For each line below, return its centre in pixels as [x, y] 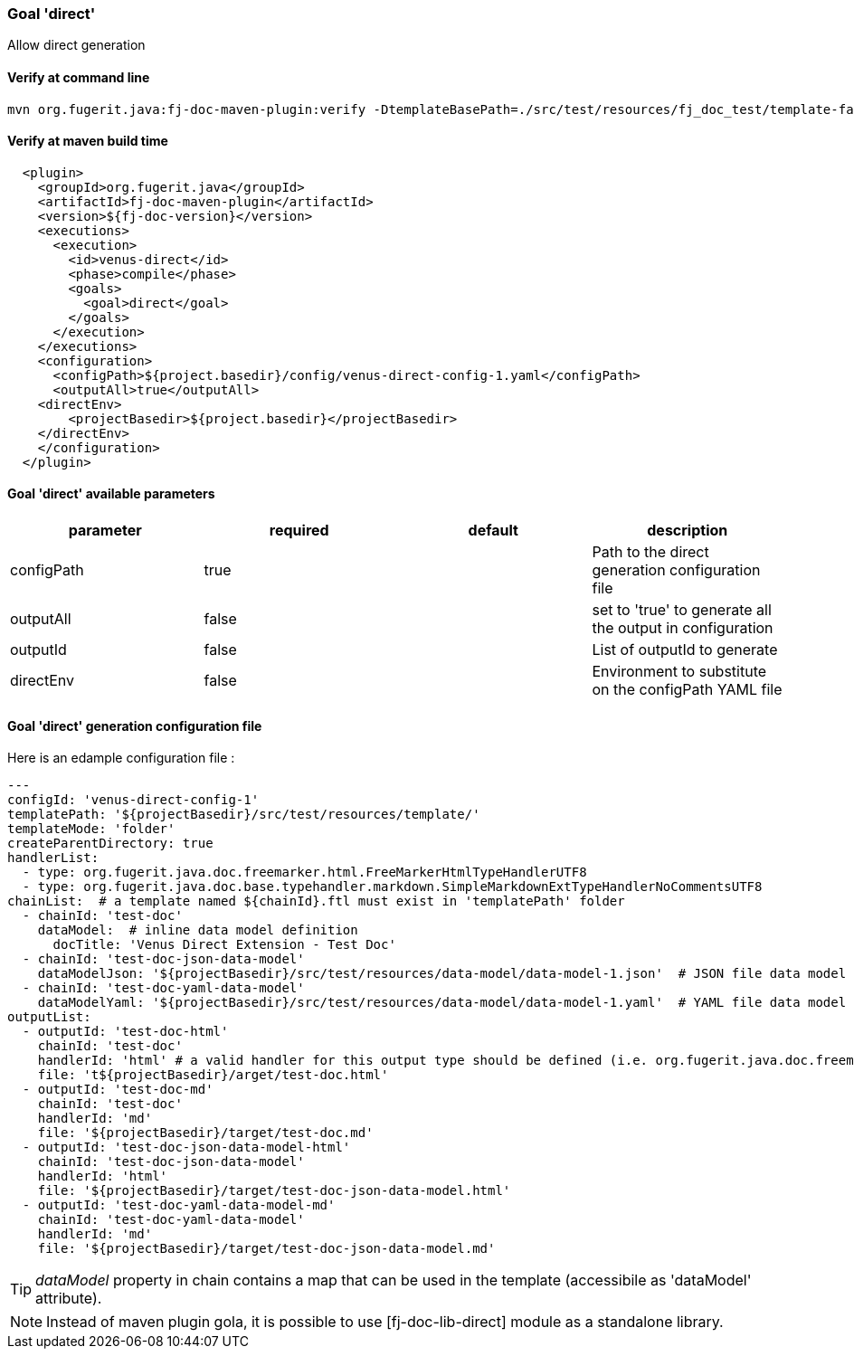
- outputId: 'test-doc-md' [118, 1090]
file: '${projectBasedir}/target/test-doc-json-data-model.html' [274, 1191]
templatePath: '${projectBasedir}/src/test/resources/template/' [244, 815]
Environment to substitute [679, 672]
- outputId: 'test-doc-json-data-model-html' [186, 1147]
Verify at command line [79, 77]
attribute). [69, 1299]
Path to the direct [650, 552]
